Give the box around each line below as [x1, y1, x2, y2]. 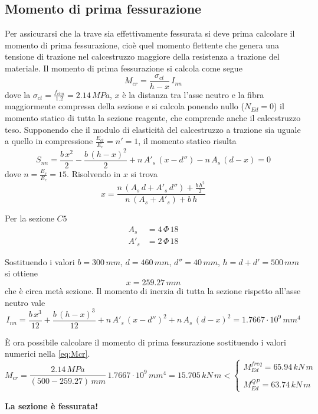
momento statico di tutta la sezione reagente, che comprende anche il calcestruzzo [5, 112, 301, 124]
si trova [130, 168, 158, 180]
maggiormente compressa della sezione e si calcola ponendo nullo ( [5, 100, 244, 112]
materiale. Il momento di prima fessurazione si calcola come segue [5, 61, 242, 74]
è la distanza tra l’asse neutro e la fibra [122, 88, 264, 100]
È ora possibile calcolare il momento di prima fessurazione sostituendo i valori [5, 335, 286, 348]
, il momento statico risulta [138, 135, 237, 147]
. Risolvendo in [67, 168, 121, 180]
